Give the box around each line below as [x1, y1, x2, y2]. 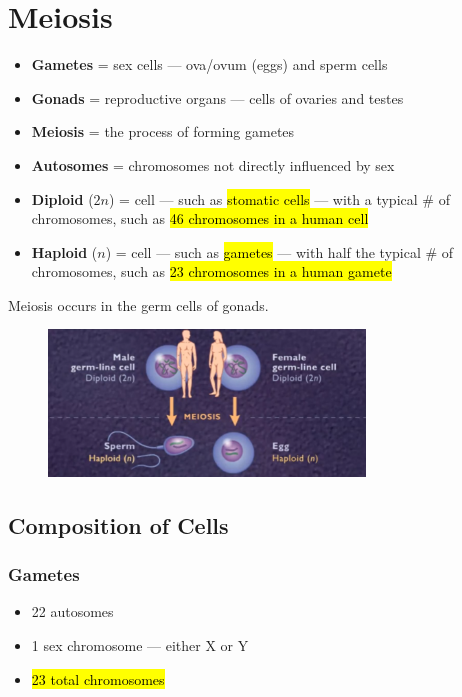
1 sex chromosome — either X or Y [31, 634, 249, 655]
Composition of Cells [8, 509, 229, 540]
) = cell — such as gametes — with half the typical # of [105, 241, 454, 262]
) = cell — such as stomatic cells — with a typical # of [109, 188, 450, 209]
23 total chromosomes [31, 668, 165, 689]
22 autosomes [31, 601, 114, 622]
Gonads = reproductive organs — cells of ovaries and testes [31, 87, 404, 108]
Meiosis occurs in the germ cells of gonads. [8, 294, 269, 315]
